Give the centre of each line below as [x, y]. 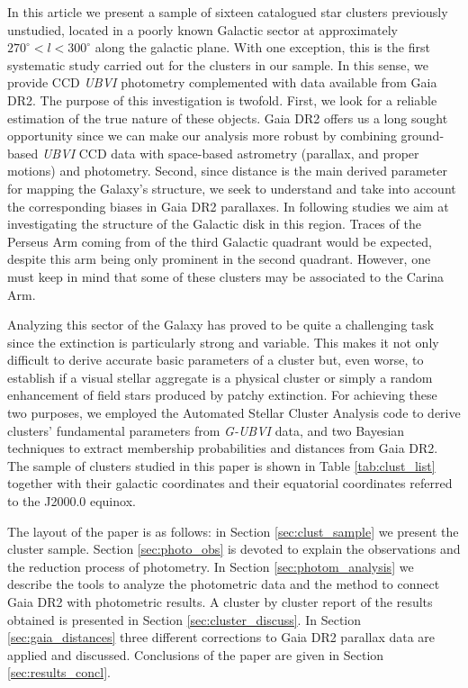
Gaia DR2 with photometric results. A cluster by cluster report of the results [220, 602]
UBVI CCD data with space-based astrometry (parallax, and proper [230, 153]
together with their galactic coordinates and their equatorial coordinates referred [230, 483]
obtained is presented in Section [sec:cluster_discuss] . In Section [184, 619]
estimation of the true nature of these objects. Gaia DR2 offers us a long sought [228, 118]
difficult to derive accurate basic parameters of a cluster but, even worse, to [216, 360]
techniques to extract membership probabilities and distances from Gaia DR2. [223, 448]
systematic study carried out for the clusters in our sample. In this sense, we [218, 64]
